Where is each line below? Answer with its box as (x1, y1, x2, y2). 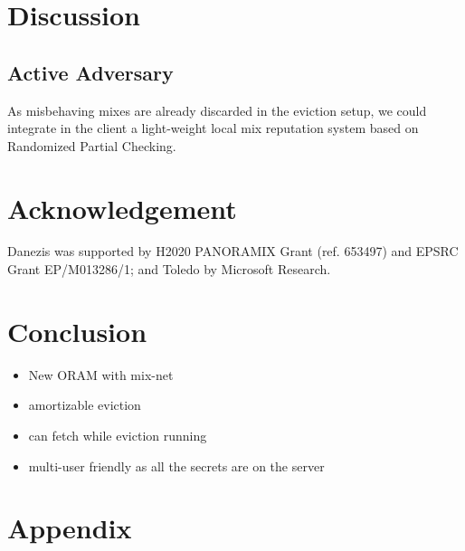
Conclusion (7, 312, 147, 349)
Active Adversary (7, 58, 174, 86)
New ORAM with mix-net (28, 365, 174, 384)
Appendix (7, 509, 132, 546)
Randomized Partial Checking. (7, 136, 176, 155)
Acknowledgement (7, 189, 237, 226)
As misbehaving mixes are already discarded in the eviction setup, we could (7, 100, 427, 119)
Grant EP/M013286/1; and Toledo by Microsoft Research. (7, 260, 331, 279)
